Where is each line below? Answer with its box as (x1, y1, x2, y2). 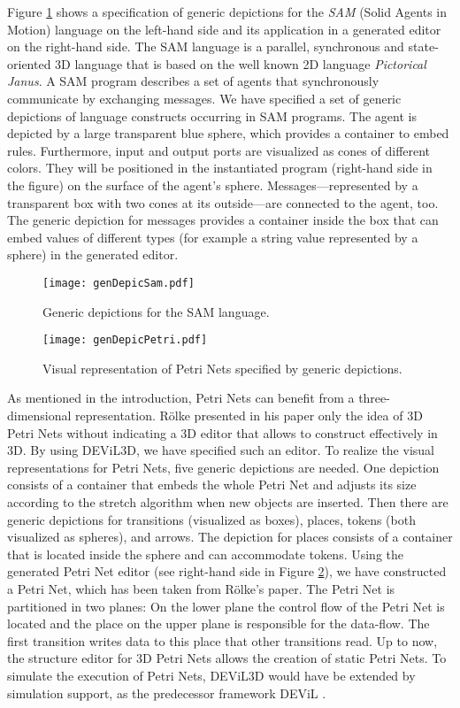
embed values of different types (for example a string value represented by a (7, 227, 418, 246)
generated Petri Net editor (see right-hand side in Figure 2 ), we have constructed (7, 562, 447, 581)
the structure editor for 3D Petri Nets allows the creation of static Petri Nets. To (7, 649, 447, 667)
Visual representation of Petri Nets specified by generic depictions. (42, 358, 402, 377)
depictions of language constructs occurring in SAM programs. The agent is (7, 106, 417, 125)
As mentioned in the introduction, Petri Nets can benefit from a (7, 389, 355, 407)
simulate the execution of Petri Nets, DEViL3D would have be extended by (7, 666, 416, 684)
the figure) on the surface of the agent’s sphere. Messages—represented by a (7, 175, 418, 194)
